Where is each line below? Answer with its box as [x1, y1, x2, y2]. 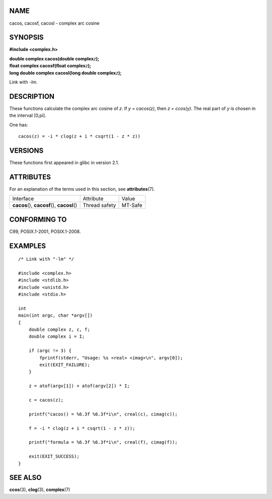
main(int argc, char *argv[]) [18, 313, 93, 318]
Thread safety [83, 202, 116, 209]
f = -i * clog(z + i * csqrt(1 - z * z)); [28, 425, 135, 431]
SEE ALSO [9, 473, 42, 482]
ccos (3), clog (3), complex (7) [9, 486, 71, 493]
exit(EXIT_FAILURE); [39, 362, 90, 368]
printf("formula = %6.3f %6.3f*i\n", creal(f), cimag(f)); [28, 440, 178, 445]
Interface [12, 195, 34, 202]
